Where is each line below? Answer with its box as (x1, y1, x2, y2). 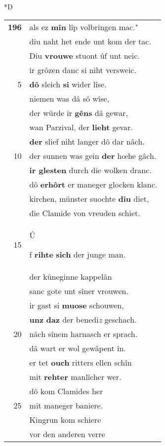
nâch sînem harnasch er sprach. (29, 328, 138, 339)
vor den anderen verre (29, 428, 105, 440)
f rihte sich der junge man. (29, 248, 126, 260)
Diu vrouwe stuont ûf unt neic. (29, 49, 140, 61)
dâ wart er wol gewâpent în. (29, 342, 126, 354)
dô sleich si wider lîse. (29, 78, 107, 90)
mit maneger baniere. (29, 399, 103, 411)
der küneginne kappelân (29, 270, 112, 282)
